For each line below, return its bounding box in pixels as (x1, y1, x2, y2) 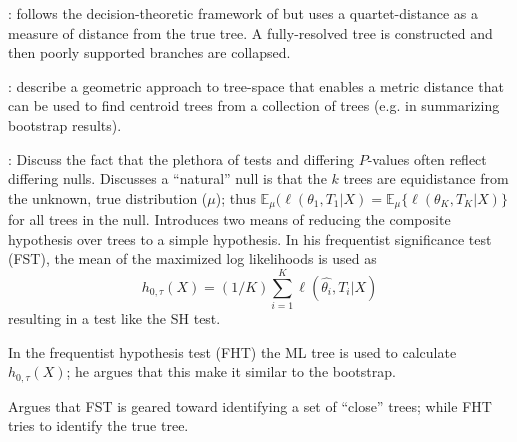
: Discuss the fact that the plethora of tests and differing (8, 148, 354, 169)
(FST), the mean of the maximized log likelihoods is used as (8, 248, 377, 269)
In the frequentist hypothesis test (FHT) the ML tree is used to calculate (8, 341, 457, 362)
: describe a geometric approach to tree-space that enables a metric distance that (8, 75, 504, 96)
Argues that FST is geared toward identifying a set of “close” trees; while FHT (8, 395, 492, 416)
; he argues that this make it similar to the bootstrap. (66, 361, 396, 382)
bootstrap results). (8, 114, 122, 135)
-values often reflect (367, 148, 487, 169)
